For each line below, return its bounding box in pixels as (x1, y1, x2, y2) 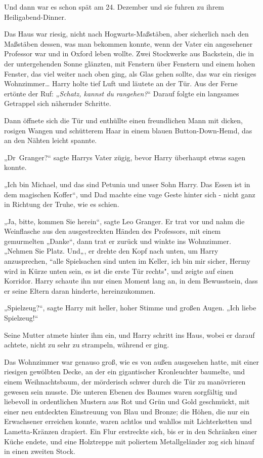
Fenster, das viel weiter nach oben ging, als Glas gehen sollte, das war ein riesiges (4, 68, 256, 79)
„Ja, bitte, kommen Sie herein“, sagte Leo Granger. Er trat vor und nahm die (4, 216, 245, 226)
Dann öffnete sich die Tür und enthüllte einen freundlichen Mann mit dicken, (4, 115, 243, 125)
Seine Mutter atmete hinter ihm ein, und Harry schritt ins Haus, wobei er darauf (4, 329, 255, 340)
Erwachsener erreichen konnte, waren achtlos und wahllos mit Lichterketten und (4, 416, 252, 427)
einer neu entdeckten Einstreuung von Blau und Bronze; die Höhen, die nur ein (4, 406, 250, 416)
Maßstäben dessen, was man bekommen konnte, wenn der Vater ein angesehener (4, 38, 253, 49)
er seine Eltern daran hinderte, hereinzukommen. (4, 285, 156, 296)
